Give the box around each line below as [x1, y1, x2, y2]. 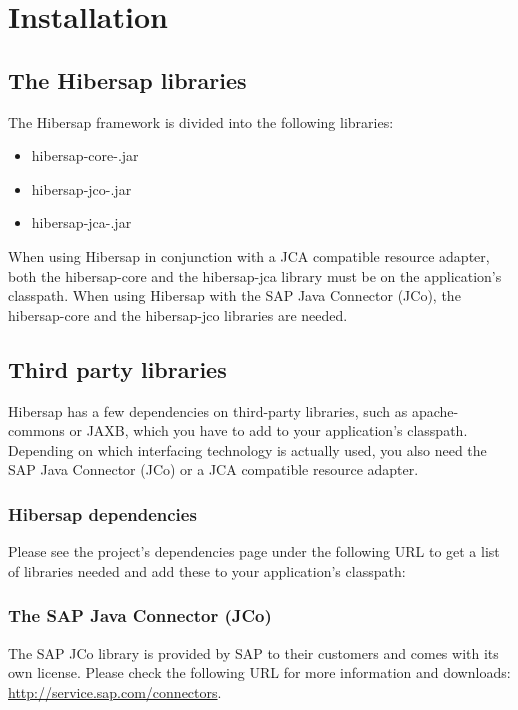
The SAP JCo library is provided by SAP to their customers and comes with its [8, 642, 499, 663]
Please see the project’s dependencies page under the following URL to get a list [8, 541, 500, 562]
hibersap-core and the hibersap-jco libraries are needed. [8, 304, 348, 325]
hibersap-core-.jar [31, 145, 139, 166]
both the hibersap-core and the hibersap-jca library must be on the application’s [8, 265, 502, 286]
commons [8, 420, 65, 441]
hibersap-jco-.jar [31, 178, 132, 199]
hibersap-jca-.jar [31, 212, 132, 233]
